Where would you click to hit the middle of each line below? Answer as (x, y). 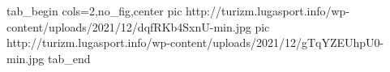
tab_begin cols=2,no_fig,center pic (94, 11)
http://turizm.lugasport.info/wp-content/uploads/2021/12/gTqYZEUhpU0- (195, 42)
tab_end (69, 58)
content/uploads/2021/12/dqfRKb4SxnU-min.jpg (129, 26)
